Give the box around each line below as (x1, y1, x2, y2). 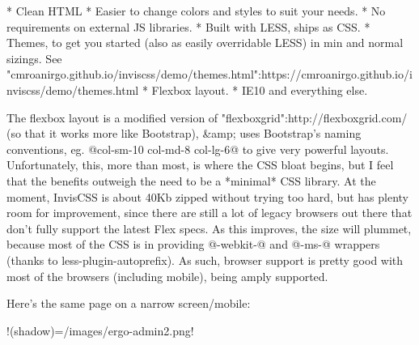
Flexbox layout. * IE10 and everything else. (151, 81, 368, 98)
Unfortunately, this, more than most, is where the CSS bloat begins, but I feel (6, 156, 394, 173)
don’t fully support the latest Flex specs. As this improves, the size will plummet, (6, 219, 412, 236)
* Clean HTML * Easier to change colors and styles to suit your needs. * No (6, 2, 386, 19)
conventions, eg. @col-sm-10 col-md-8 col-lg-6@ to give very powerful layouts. (6, 140, 389, 157)
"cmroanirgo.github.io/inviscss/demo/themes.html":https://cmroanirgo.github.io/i (6, 66, 413, 83)
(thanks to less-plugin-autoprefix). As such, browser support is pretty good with (6, 251, 404, 268)
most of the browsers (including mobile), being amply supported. (6, 267, 328, 284)
